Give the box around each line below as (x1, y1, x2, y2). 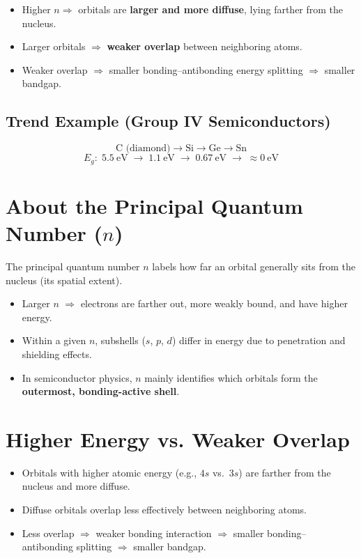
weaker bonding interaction (95, 525, 212, 540)
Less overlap (22, 525, 75, 540)
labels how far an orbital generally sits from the (152, 258, 356, 273)
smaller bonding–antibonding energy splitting (109, 62, 303, 77)
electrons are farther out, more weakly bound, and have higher (80, 296, 348, 311)
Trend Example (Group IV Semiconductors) (6, 110, 331, 132)
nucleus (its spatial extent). (6, 272, 123, 287)
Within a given (22, 333, 86, 348)
